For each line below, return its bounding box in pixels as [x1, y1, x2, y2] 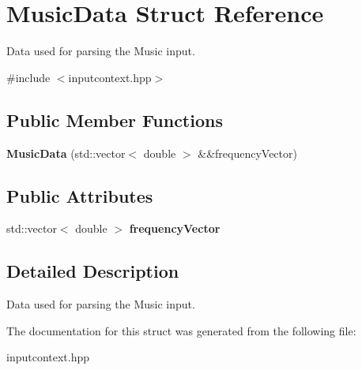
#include [6, 69, 51, 85]
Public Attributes [6, 183, 153, 207]
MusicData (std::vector [6, 144, 126, 161]
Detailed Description [6, 259, 179, 283]
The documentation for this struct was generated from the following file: [6, 322, 356, 338]
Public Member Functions [6, 107, 223, 132]
